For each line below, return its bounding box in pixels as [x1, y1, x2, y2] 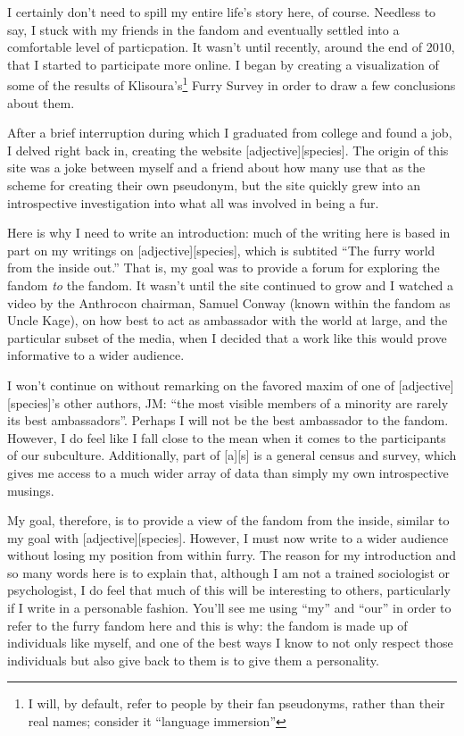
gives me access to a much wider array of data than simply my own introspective [7, 463, 449, 481]
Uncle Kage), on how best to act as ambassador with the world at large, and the [7, 311, 448, 330]
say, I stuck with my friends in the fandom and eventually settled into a [7, 20, 400, 38]
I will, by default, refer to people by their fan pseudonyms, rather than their [28, 694, 445, 713]
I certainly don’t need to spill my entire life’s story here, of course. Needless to [7, 3, 436, 21]
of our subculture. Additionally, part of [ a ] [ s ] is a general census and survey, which [7, 446, 457, 464]
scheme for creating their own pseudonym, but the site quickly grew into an [7, 176, 421, 194]
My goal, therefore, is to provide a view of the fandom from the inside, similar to [7, 511, 450, 530]
